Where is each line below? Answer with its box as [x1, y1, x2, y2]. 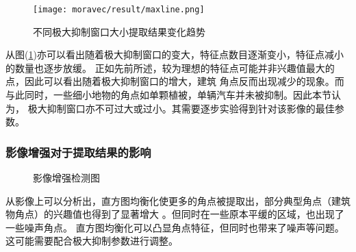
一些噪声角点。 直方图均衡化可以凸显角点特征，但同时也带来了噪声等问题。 [5, 220, 344, 234]
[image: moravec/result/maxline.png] [33, 5, 205, 14]
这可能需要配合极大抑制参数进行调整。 [5, 234, 178, 248]
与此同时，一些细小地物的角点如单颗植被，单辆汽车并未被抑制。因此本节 [5, 88, 331, 102]
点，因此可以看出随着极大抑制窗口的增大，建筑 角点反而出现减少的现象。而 [5, 74, 344, 88]
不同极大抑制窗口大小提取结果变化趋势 [33, 24, 205, 38]
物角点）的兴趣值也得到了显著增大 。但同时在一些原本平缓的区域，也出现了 [5, 207, 344, 221]
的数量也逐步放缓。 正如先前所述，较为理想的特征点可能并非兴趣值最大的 [5, 60, 335, 75]
